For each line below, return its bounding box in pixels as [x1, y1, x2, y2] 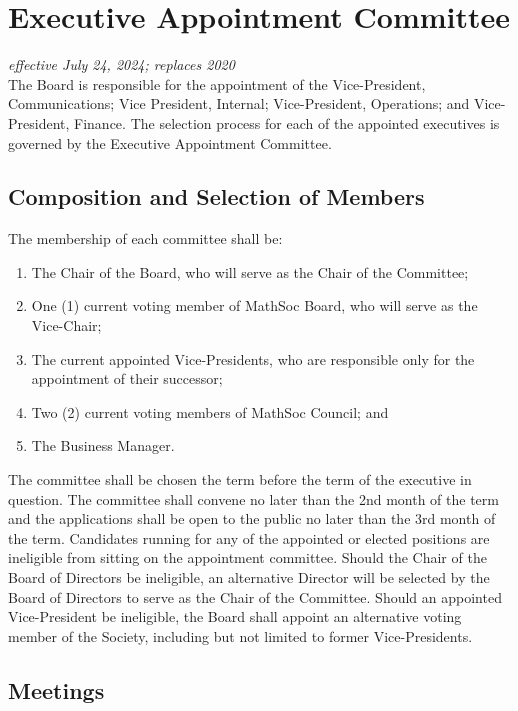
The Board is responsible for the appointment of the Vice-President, [8, 73, 426, 94]
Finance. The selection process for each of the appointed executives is [74, 112, 500, 133]
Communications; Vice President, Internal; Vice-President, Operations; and [8, 93, 470, 114]
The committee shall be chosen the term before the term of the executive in [8, 469, 472, 490]
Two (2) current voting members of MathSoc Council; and [31, 401, 389, 422]
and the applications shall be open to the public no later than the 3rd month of [8, 508, 496, 529]
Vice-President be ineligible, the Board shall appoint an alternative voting [8, 606, 462, 627]
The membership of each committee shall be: [8, 228, 283, 249]
